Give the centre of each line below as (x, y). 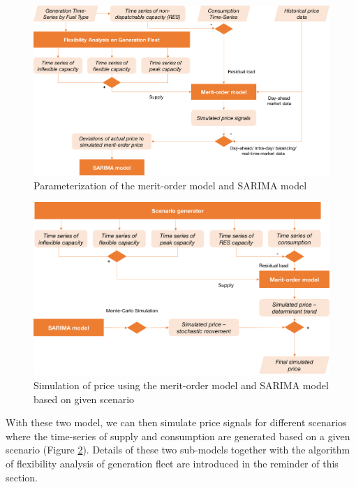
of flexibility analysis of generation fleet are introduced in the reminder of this (172, 464)
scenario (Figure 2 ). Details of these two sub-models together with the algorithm (178, 450)
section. (22, 477)
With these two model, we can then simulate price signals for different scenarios (176, 422)
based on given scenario (84, 399)
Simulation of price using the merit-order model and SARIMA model (181, 385)
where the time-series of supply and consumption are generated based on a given (178, 436)
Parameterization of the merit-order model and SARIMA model (170, 185)
